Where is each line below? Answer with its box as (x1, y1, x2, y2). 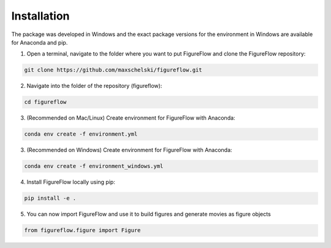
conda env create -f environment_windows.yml (24, 162, 164, 170)
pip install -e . (24, 195, 77, 202)
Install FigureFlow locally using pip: (26, 178, 116, 186)
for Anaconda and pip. (11, 38, 68, 46)
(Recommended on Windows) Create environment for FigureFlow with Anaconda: (26, 147, 232, 154)
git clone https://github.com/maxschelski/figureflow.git (24, 67, 202, 73)
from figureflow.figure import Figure (24, 227, 141, 234)
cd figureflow (24, 98, 67, 106)
